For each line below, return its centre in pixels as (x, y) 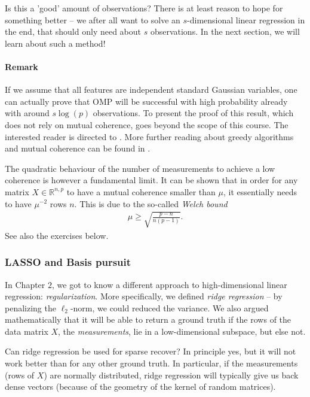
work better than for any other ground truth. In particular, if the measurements (151, 363)
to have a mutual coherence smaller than (141, 191)
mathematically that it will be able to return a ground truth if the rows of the (148, 319)
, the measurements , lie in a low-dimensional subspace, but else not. (182, 331)
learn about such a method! (55, 43)
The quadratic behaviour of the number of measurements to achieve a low (140, 168)
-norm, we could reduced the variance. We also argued (169, 307)
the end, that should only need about (73, 31)
